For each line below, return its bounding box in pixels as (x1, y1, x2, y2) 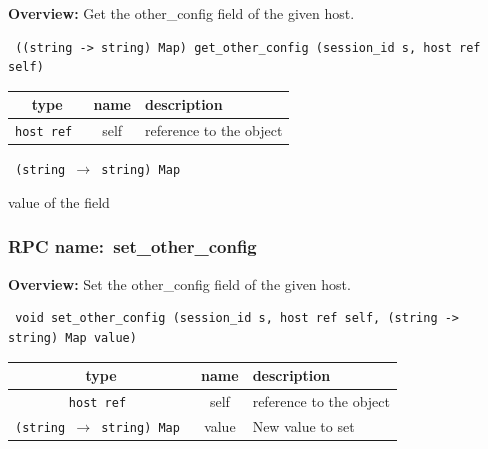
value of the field (8, 191, 110, 212)
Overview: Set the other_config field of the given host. (8, 273, 351, 294)
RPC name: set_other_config (8, 234, 257, 259)
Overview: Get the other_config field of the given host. (8, 3, 355, 23)
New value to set (252, 415, 355, 436)
